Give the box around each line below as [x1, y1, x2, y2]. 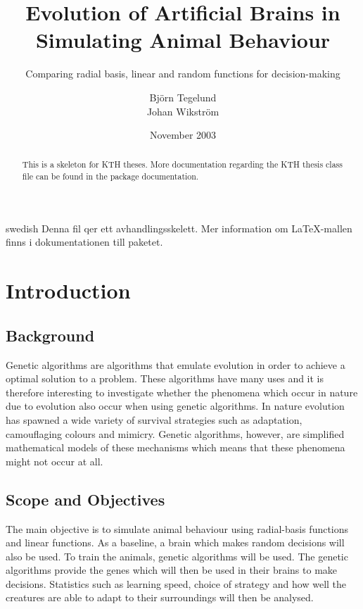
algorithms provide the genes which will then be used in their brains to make [6, 563, 338, 577]
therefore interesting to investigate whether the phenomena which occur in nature [6, 384, 358, 399]
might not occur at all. [6, 453, 103, 468]
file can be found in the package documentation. [22, 170, 199, 182]
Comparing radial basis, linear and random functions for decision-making [25, 66, 340, 81]
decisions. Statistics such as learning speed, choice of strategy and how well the [6, 576, 347, 591]
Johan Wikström [146, 103, 219, 118]
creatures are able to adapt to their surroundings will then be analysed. [6, 590, 314, 605]
